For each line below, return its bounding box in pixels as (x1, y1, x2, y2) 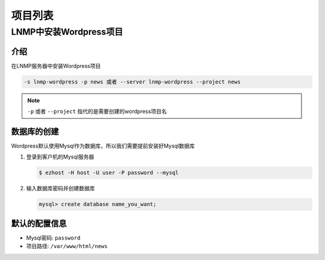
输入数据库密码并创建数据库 (26, 185, 95, 192)
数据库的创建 (11, 126, 59, 136)
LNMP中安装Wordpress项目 (11, 26, 123, 37)
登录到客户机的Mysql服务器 (26, 153, 94, 160)
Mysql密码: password (26, 234, 81, 241)
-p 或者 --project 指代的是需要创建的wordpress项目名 (27, 108, 167, 115)
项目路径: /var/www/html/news (26, 243, 108, 250)
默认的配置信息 (11, 218, 67, 228)
